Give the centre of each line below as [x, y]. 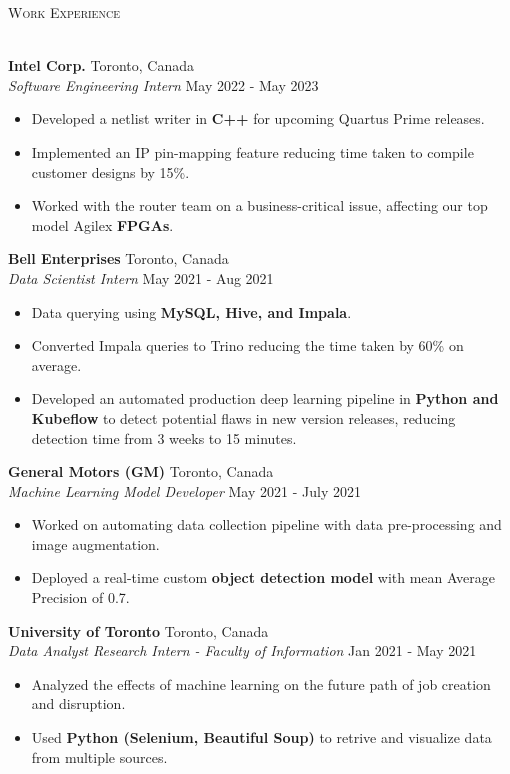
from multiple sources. [99, 756]
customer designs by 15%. [110, 171]
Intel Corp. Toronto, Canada [101, 65]
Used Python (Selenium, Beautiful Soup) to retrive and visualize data [261, 737]
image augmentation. [95, 543]
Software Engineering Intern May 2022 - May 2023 [163, 84]
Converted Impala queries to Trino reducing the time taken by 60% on [247, 345]
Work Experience [64, 12]
